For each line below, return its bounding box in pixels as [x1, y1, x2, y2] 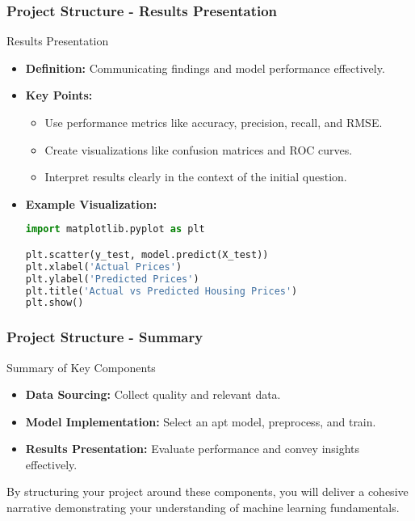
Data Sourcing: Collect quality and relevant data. [25, 386, 281, 403]
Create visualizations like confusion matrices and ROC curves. [44, 141, 353, 158]
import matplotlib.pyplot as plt [25, 223, 205, 235]
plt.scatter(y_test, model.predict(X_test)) [25, 248, 269, 260]
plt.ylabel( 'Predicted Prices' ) [25, 273, 199, 285]
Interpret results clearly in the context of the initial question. [44, 168, 347, 185]
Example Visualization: [25, 195, 157, 212]
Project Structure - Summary [6, 327, 203, 347]
